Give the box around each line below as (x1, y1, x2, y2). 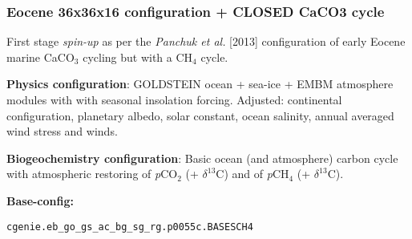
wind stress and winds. (6, 123, 118, 140)
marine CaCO (6, 48, 75, 65)
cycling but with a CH (83, 48, 193, 65)
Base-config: (6, 192, 74, 209)
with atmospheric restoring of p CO (6, 165, 178, 182)
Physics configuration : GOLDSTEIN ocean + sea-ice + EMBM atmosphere (6, 75, 394, 92)
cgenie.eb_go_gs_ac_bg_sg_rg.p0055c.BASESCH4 (6, 221, 253, 233)
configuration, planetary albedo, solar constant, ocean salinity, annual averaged (6, 107, 394, 124)
